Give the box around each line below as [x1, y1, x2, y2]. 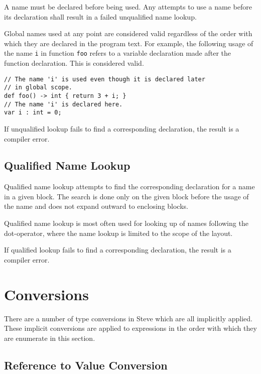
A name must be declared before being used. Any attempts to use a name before [4, 2, 252, 12]
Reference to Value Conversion [4, 357, 168, 372]
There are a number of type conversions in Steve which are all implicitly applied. [4, 313, 253, 323]
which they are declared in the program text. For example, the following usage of [4, 38, 253, 48]
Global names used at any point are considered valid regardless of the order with [4, 28, 252, 39]
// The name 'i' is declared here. [4, 100, 123, 108]
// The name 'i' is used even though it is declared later [4, 75, 205, 83]
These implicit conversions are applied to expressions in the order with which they [4, 323, 257, 333]
